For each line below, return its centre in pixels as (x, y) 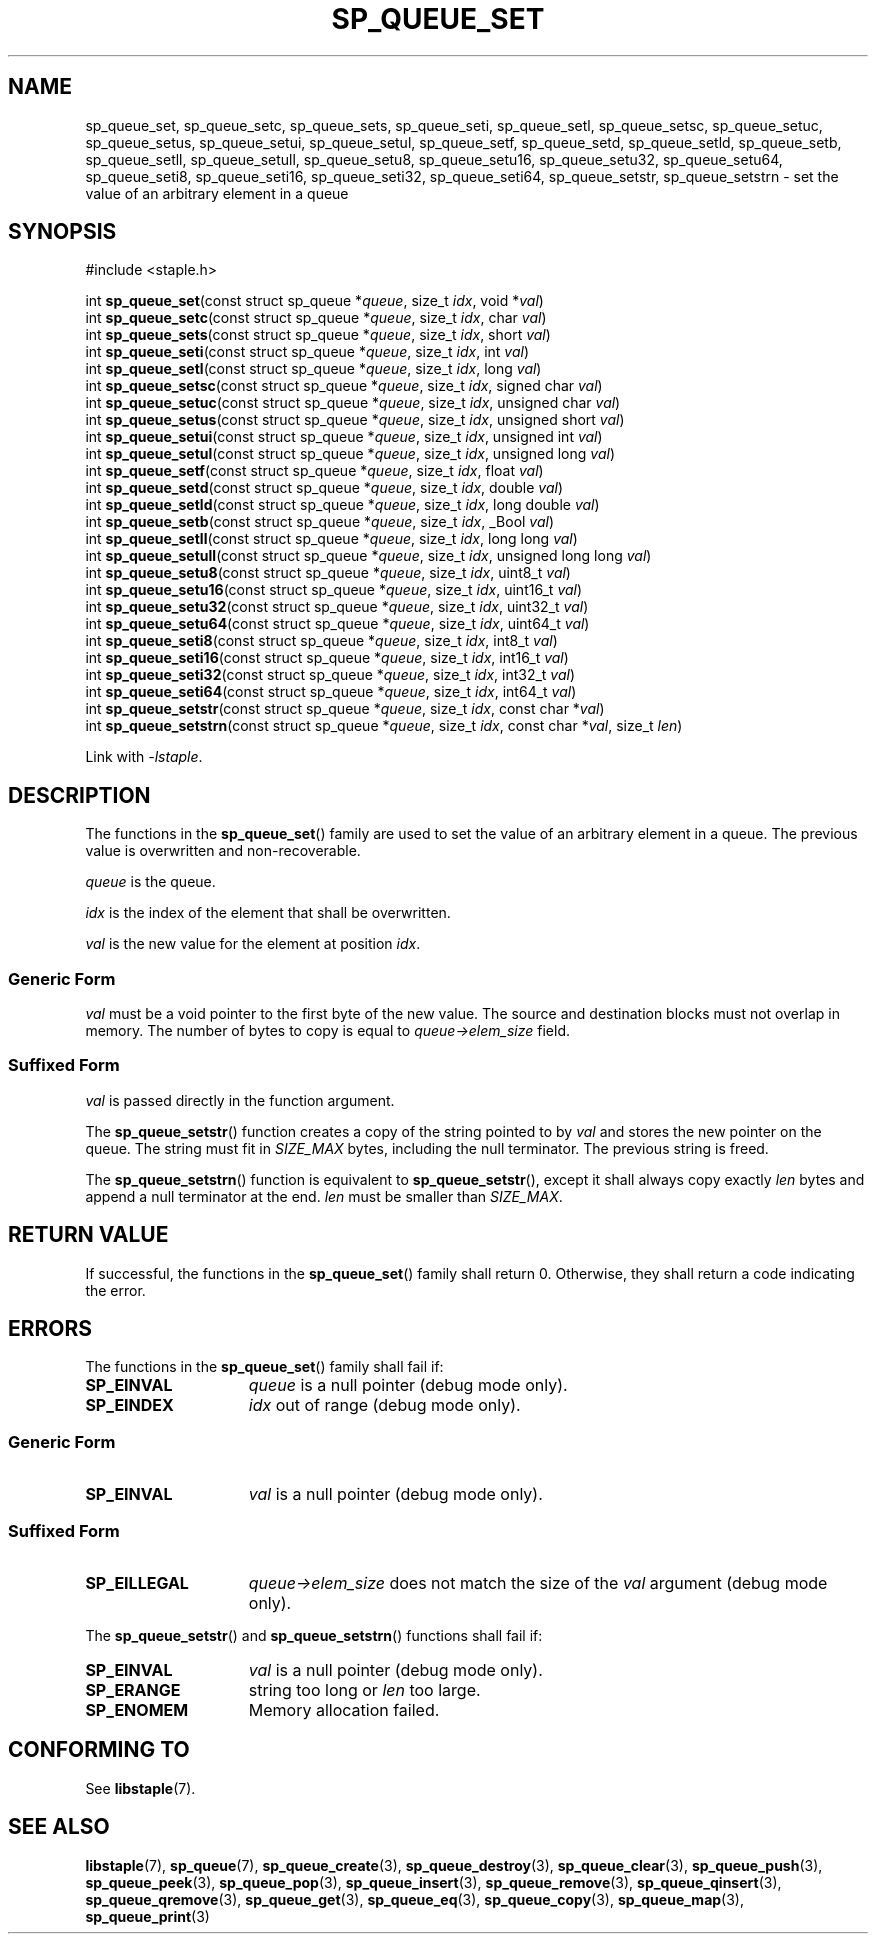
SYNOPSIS (62, 232)
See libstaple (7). (140, 1788)
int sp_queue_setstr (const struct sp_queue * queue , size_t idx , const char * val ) (345, 709)
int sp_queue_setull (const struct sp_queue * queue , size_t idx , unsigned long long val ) (368, 556)
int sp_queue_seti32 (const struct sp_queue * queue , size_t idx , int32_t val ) (330, 675)
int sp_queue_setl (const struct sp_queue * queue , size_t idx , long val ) (313, 369)
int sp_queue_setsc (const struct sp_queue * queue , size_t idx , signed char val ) (344, 386)
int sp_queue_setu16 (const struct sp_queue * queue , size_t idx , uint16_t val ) (334, 590)
